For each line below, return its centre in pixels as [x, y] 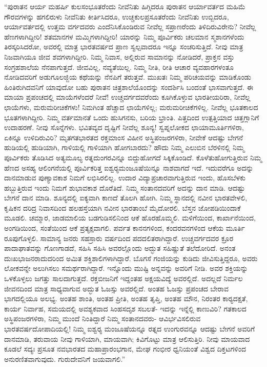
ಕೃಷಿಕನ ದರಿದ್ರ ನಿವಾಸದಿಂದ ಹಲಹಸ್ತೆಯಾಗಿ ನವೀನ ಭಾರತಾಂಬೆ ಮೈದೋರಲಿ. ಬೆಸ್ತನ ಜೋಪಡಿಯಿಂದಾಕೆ [122, 207]
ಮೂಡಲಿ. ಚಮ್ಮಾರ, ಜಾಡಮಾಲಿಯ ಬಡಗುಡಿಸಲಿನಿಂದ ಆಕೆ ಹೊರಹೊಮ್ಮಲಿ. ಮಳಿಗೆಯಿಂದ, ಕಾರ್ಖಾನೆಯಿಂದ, [130, 218]
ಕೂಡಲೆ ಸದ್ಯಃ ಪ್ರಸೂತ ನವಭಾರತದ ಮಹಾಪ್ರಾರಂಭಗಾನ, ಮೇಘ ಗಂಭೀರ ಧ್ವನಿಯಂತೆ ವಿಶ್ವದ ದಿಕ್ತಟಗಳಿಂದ [125, 349]
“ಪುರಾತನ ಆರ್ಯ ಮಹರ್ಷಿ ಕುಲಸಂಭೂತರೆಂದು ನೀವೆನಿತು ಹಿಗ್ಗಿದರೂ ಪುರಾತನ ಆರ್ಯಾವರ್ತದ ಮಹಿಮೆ [125, 6]
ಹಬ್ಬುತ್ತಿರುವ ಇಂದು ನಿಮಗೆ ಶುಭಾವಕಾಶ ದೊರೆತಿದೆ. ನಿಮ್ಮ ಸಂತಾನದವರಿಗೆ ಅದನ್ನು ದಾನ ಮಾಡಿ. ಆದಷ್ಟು [125, 187]
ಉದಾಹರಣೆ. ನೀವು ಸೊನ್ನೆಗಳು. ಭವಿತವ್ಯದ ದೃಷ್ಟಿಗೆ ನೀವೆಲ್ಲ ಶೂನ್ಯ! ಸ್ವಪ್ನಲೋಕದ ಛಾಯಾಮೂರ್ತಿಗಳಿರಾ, [124, 127]
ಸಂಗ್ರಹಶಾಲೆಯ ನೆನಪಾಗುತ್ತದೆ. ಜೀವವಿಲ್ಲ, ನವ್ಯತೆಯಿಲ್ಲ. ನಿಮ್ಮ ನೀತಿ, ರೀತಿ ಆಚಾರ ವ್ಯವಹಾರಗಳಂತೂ [119, 67]
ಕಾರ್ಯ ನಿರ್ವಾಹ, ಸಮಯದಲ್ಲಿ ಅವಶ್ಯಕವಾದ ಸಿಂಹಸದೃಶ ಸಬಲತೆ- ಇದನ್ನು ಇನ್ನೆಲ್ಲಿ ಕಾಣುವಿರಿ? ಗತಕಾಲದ [125, 308]
